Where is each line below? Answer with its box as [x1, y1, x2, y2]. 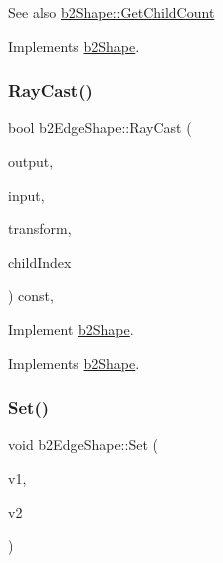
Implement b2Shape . [8, 318, 134, 339]
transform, [8, 218, 72, 239]
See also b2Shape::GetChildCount [8, 2, 215, 22]
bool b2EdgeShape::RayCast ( [8, 117, 192, 138]
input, [8, 184, 45, 205]
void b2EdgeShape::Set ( [8, 434, 158, 455]
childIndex [8, 251, 72, 272]
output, [8, 151, 54, 171]
